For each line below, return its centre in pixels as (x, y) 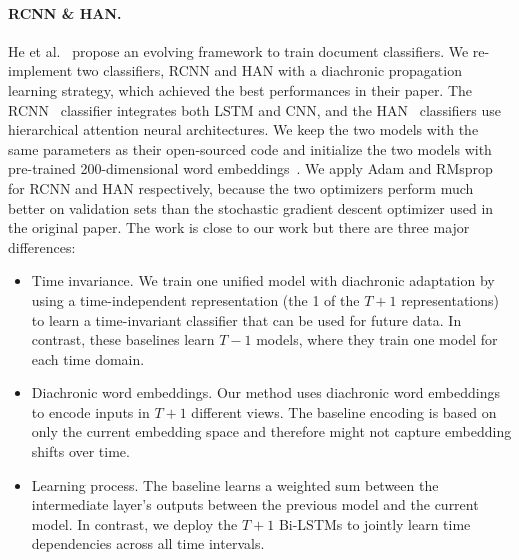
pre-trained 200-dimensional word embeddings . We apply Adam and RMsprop (250, 168)
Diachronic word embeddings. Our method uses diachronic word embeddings (265, 392)
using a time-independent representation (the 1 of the (195, 299)
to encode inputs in (90, 411)
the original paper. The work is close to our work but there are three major (239, 227)
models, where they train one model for (377, 339)
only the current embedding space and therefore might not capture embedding (271, 431)
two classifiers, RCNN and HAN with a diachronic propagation (269, 70)
